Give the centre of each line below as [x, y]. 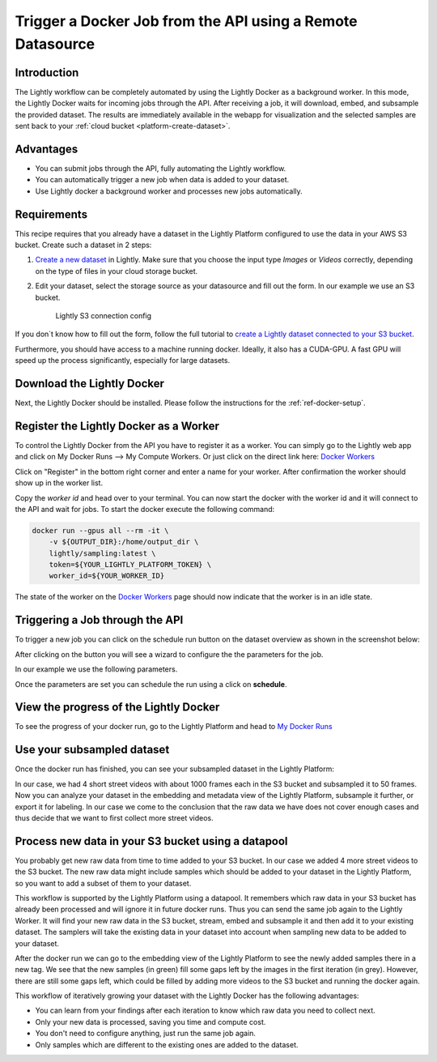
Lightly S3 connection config [104, 315]
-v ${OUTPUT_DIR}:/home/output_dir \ [124, 542]
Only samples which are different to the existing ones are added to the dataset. [167, 1044]
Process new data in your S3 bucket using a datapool [151, 841]
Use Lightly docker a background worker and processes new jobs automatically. [169, 191]
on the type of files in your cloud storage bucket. [117, 271]
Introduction [47, 73]
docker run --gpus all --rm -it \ [100, 530]
